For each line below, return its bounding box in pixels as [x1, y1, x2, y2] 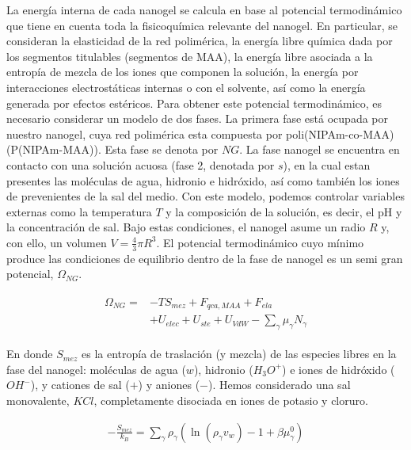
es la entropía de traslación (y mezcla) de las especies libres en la [82, 345, 397, 362]
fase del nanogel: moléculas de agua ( [6, 360, 186, 377]
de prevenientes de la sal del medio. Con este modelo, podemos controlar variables [6, 188, 405, 204]
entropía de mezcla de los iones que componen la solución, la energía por [6, 63, 359, 80]
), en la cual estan [283, 156, 371, 173]
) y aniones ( [138, 376, 200, 393]
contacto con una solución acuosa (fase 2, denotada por [6, 156, 275, 173]
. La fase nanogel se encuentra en [239, 141, 400, 158]
